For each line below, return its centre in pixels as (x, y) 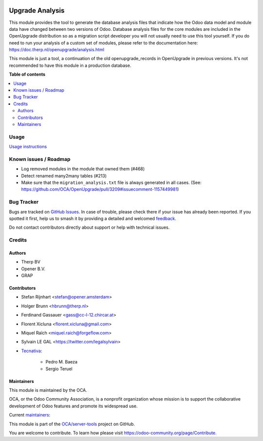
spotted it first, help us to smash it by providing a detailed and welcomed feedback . (93, 218)
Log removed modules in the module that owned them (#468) (83, 169)
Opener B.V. (33, 269)
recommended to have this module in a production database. (70, 65)
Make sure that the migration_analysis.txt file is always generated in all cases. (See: (111, 182)
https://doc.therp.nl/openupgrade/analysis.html (57, 50)
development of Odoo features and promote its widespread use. (73, 406)
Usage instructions (28, 147)
